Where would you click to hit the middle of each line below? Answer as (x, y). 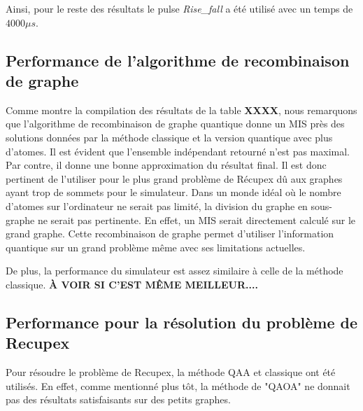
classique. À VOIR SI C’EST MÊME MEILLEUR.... (132, 284)
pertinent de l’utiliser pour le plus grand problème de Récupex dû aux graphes (174, 178)
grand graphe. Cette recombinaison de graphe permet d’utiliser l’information (170, 234)
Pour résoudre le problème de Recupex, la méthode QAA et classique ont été (171, 372)
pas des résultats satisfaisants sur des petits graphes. (118, 399)
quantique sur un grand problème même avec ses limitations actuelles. (156, 247)
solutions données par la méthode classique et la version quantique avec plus (169, 137)
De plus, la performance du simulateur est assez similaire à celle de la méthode (175, 271)
